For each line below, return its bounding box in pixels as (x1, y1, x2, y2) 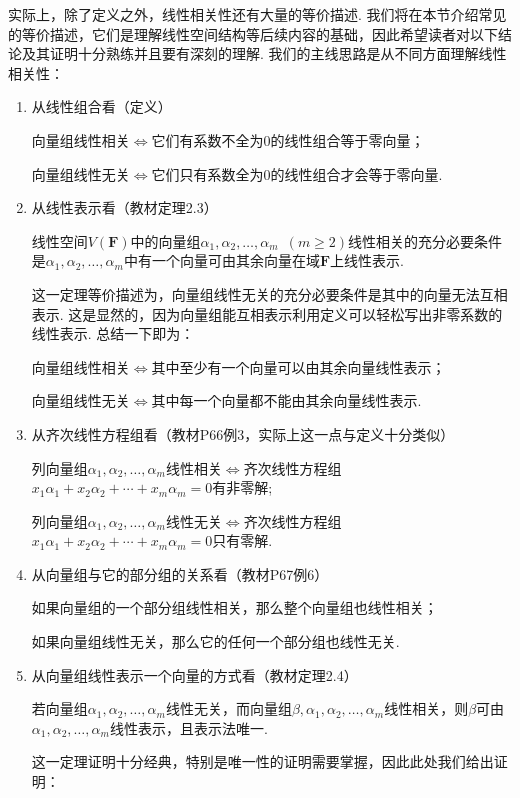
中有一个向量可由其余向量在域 (123, 250, 320, 271)
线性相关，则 (384, 698, 469, 719)
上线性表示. (330, 250, 404, 271)
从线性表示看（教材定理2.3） (31, 197, 218, 218)
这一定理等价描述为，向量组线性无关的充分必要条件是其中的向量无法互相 (31, 283, 508, 304)
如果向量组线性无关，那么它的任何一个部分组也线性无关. (31, 631, 400, 652)
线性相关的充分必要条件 (348, 230, 503, 251)
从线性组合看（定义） (31, 96, 172, 117)
